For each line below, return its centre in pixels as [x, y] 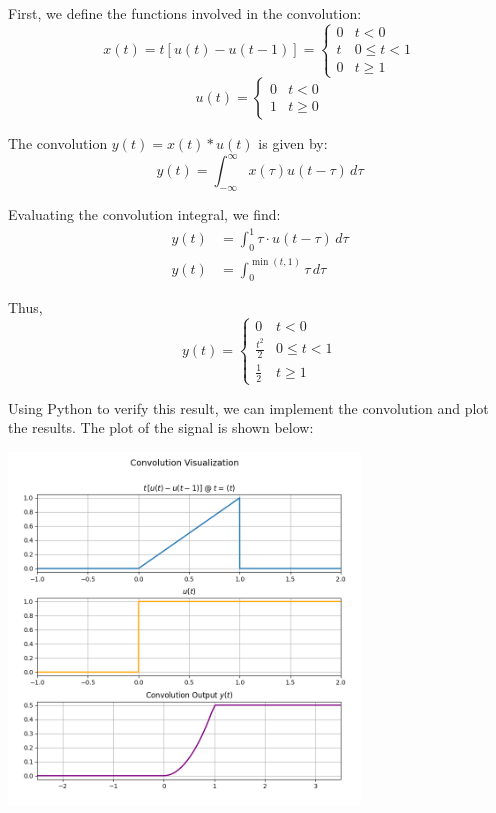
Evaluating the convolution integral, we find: [144, 214]
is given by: [293, 143]
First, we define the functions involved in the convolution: [185, 13]
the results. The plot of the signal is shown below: [161, 427]
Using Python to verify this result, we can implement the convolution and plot [248, 407]
